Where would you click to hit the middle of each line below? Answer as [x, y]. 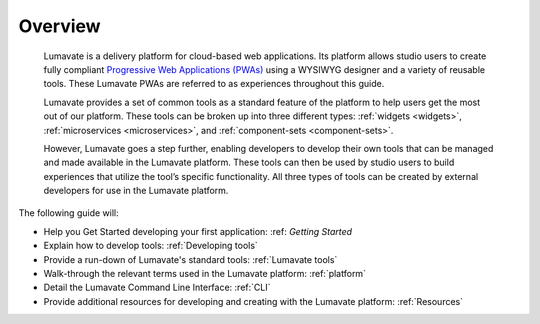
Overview [59, 26]
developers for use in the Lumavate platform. [136, 191]
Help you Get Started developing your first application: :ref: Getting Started [198, 231]
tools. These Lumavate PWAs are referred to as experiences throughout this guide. [214, 84]
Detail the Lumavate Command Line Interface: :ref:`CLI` [157, 287]
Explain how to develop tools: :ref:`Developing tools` [151, 246]
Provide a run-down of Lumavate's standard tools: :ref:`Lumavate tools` [190, 259]
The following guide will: [68, 213]
